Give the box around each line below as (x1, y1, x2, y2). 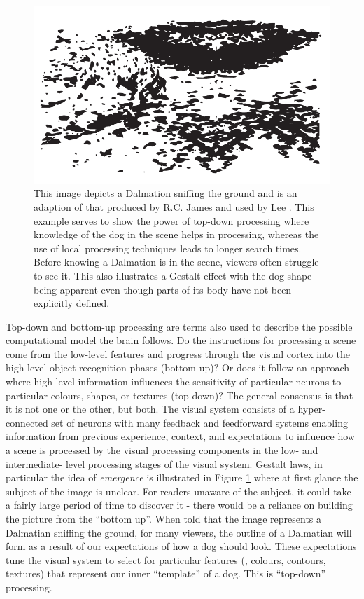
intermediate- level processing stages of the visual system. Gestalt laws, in (6, 456, 323, 471)
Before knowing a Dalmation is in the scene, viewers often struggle (34, 254, 319, 269)
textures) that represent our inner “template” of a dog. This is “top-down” (6, 566, 326, 581)
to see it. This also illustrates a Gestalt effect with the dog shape (34, 268, 312, 282)
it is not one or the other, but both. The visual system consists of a (6, 401, 295, 416)
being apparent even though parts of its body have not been (34, 282, 292, 296)
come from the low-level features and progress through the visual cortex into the (6, 346, 351, 361)
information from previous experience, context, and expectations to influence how (6, 429, 355, 443)
